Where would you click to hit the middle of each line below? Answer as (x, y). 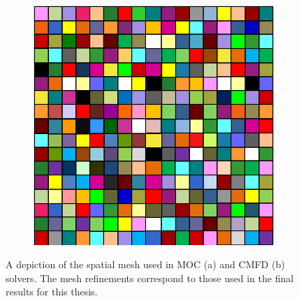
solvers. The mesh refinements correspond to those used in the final (150, 278)
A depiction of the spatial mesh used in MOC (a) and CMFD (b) (145, 264)
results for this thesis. (52, 292)
